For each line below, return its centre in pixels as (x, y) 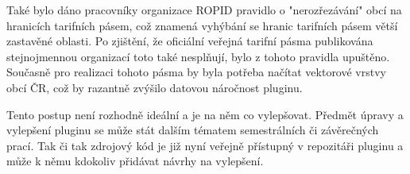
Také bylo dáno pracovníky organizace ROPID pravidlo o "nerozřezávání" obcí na (204, 10)
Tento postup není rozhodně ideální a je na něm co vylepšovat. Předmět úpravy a (205, 114)
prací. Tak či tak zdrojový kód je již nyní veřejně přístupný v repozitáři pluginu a (205, 145)
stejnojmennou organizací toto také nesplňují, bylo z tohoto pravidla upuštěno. (198, 56)
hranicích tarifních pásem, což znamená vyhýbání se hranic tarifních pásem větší (202, 25)
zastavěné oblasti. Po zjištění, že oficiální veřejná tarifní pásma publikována (190, 41)
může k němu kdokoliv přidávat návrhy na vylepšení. (135, 161)
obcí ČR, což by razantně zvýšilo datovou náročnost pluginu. (155, 87)
